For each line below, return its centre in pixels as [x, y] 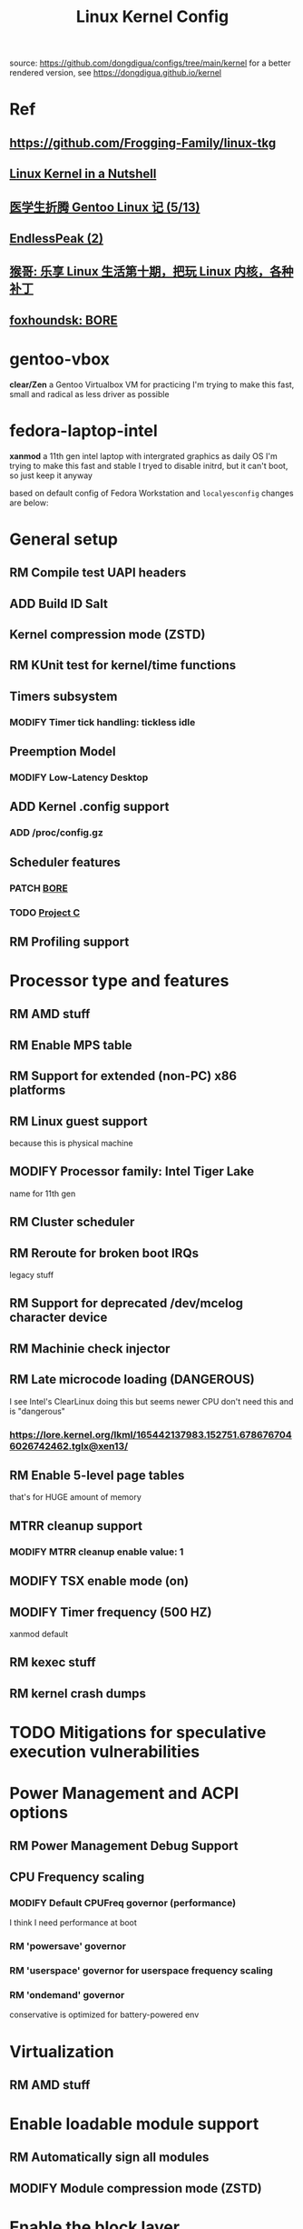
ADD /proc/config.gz [57, 833]
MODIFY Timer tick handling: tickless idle [103, 722]
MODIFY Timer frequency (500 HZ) [111, 1612]
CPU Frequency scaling [77, 1877]
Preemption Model [63, 752]
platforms [38, 1090]
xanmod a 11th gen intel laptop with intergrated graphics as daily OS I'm [144, 455]
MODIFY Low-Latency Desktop [79, 777]
